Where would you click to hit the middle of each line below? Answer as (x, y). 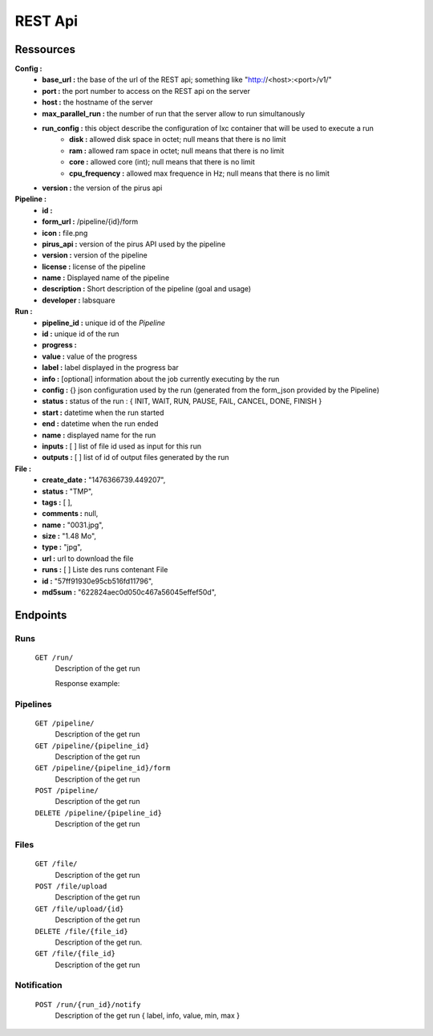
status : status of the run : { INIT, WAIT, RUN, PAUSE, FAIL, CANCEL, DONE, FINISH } (182, 401)
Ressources (45, 49)
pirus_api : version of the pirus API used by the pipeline (134, 244)
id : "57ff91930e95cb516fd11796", (98, 581)
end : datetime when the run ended (100, 424)
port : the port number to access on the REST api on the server (146, 91)
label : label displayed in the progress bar (111, 368)
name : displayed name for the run (99, 435)
